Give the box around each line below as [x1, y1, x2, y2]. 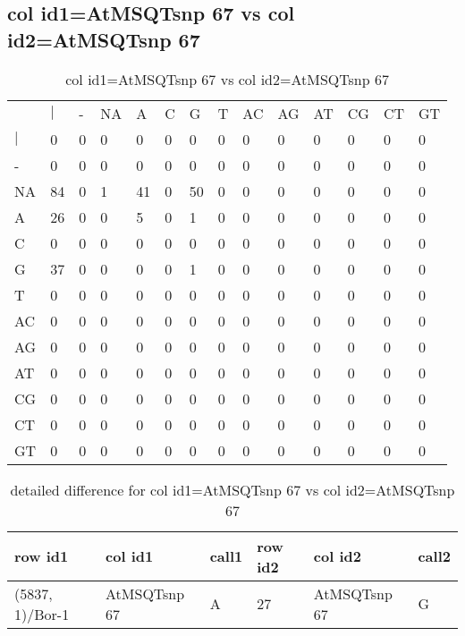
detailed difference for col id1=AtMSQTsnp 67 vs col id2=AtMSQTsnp [10, 479, 455, 500]
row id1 [14, 546, 69, 567]
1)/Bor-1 [14, 603, 70, 624]
